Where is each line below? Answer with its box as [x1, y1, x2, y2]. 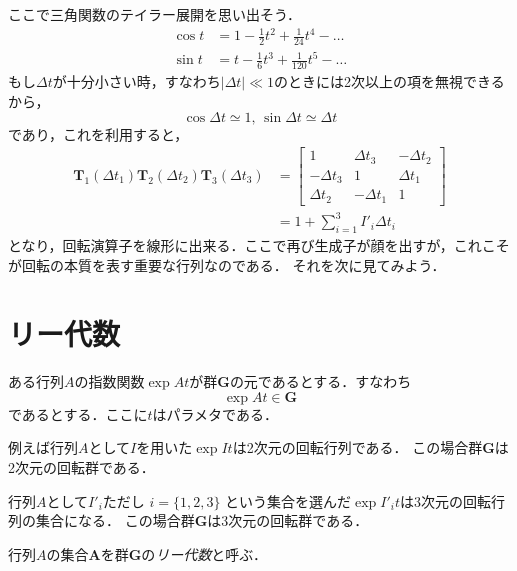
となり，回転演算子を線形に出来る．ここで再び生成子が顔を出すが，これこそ [8, 234, 510, 255]
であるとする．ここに [8, 403, 148, 424]
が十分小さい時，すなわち [52, 71, 221, 92]
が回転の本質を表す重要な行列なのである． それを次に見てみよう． [8, 254, 446, 275]
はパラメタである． [152, 403, 278, 424]
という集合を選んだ [225, 490, 352, 511]
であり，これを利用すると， [8, 123, 189, 144]
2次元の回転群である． [8, 457, 155, 478]
